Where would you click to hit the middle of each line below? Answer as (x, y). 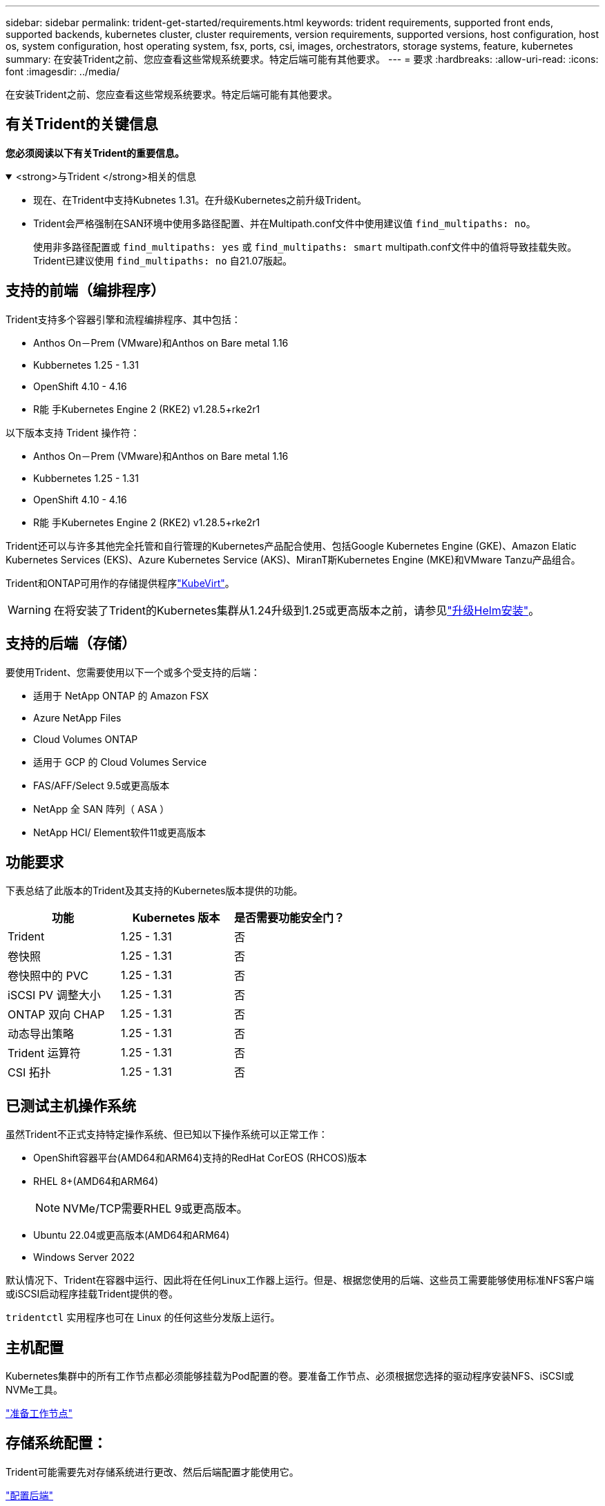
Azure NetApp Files (77, 717)
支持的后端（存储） (71, 644)
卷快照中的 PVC (48, 976)
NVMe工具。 (35, 1390)
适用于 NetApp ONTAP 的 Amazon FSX (121, 695)
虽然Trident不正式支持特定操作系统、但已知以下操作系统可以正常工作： (167, 1135)
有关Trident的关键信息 (82, 124)
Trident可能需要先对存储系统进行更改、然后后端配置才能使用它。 (152, 1471)
